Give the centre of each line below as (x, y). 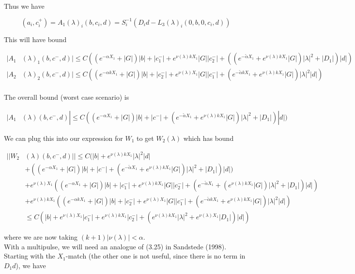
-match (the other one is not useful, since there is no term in (155, 256)
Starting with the (30, 256)
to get (145, 138)
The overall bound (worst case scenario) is (67, 97)
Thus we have (24, 6)
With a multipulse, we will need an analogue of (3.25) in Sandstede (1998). (115, 246)
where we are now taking (41, 237)
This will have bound (35, 39)
